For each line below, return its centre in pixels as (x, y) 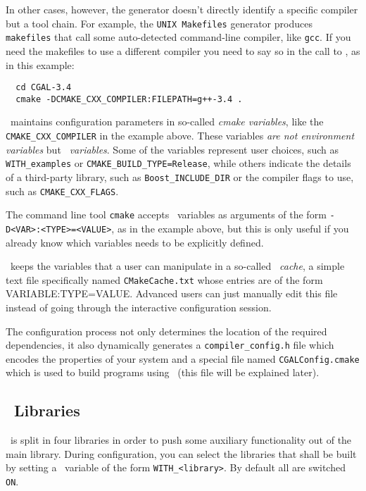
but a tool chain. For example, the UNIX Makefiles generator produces (159, 23)
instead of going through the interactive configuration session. (139, 307)
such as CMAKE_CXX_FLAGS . (62, 191)
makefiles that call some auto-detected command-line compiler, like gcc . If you (178, 37)
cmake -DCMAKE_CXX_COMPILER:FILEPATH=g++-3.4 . (129, 99)
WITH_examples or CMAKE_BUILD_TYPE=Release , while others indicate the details (178, 163)
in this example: (40, 64)
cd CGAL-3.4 (44, 88)
